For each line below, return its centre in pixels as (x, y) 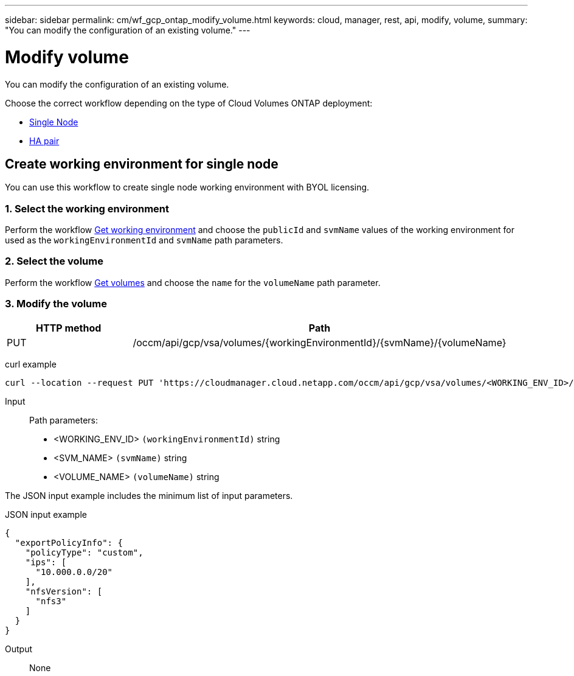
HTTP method (69, 328)
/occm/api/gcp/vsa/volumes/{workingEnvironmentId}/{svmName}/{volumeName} (320, 342)
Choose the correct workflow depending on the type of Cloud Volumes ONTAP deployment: (189, 103)
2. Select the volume (54, 261)
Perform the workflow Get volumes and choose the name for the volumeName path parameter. (193, 282)
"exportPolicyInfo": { (69, 542)
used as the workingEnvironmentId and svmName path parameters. (144, 240)
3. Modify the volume (56, 304)
